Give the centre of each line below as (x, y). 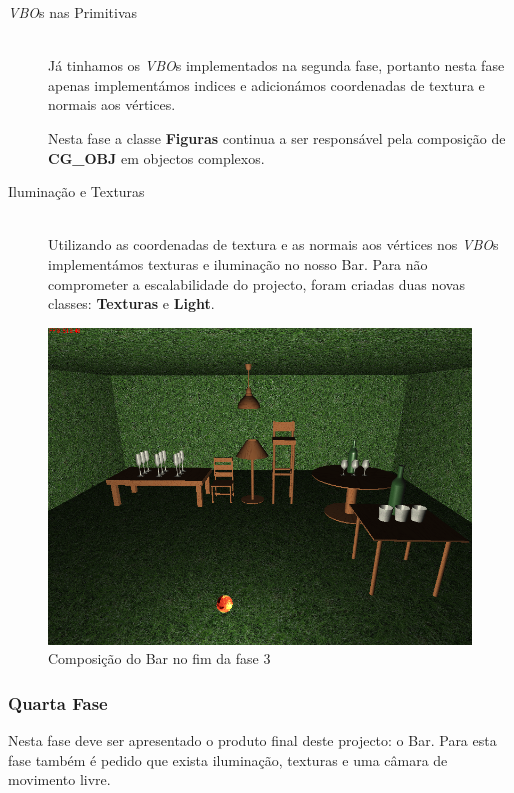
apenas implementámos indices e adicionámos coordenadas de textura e (266, 84)
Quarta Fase (58, 702)
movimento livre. (59, 779)
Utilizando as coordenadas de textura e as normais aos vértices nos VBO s (273, 244)
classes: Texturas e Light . (131, 303)
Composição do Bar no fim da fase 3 (159, 658)
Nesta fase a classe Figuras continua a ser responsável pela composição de (277, 137)
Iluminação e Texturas (76, 191)
